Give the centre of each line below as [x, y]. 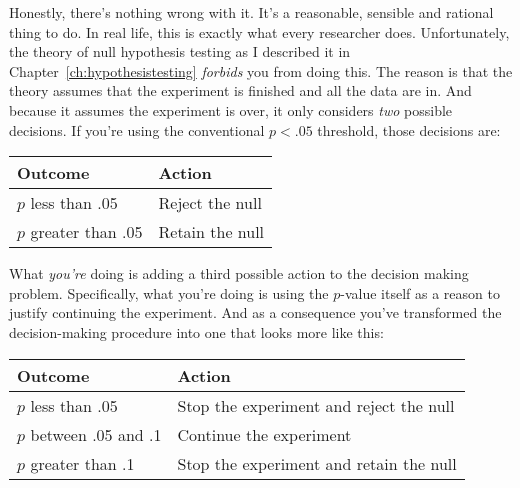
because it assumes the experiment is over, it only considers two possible [231, 109]
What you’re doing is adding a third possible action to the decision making [239, 273]
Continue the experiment [264, 434]
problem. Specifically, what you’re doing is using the [169, 292]
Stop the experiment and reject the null [316, 405]
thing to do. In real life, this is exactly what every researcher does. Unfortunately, [259, 31]
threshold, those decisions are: [409, 129]
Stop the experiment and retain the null [317, 463]
